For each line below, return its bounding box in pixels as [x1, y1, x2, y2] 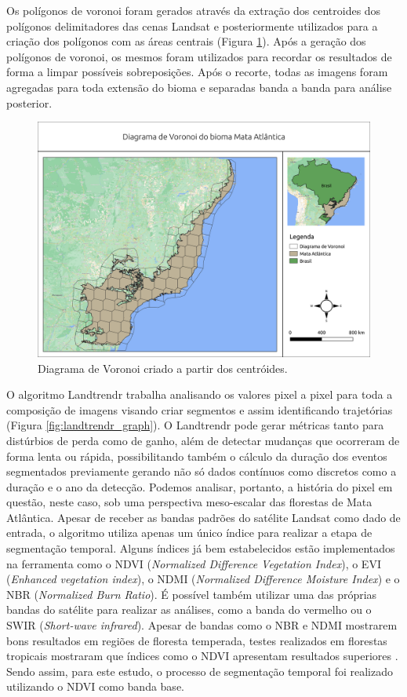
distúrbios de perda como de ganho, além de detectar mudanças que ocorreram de [6, 432, 400, 448]
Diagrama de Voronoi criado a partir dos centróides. [38, 359, 288, 376]
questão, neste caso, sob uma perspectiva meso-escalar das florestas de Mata [6, 494, 372, 510]
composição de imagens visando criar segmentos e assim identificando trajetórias [6, 401, 393, 418]
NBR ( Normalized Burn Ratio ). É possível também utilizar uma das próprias [6, 586, 377, 602]
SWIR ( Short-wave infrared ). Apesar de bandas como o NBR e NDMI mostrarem [6, 617, 398, 633]
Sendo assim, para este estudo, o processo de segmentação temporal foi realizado [6, 662, 393, 679]
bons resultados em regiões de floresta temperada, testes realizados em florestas [6, 632, 387, 648]
